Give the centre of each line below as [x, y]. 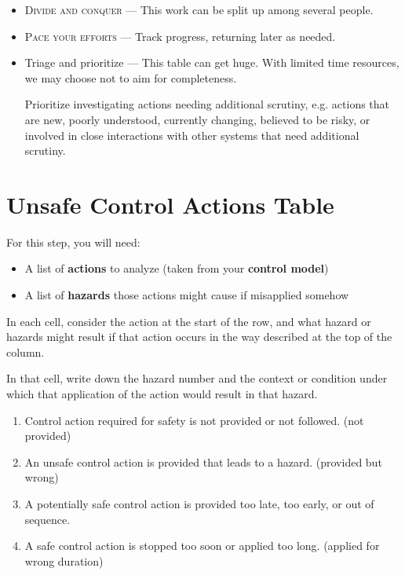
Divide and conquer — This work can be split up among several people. [199, 9]
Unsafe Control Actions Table [170, 204]
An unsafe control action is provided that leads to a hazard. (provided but [203, 461]
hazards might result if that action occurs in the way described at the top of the [199, 337]
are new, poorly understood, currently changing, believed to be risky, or [197, 119]
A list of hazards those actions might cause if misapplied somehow [187, 295]
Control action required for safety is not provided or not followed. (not [194, 420]
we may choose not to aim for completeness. [131, 77]
